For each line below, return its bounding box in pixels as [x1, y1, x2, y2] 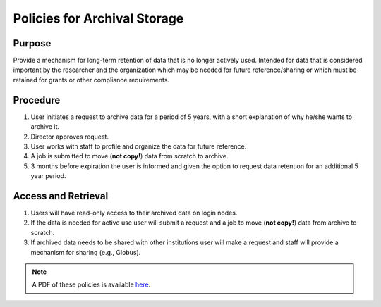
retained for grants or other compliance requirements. [13, 75, 169, 84]
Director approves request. [30, 132, 109, 141]
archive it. [30, 123, 60, 131]
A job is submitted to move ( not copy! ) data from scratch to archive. [30, 152, 229, 161]
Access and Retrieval [13, 190, 109, 202]
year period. [30, 172, 66, 180]
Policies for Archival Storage [13, 11, 184, 26]
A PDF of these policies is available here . [32, 280, 151, 289]
